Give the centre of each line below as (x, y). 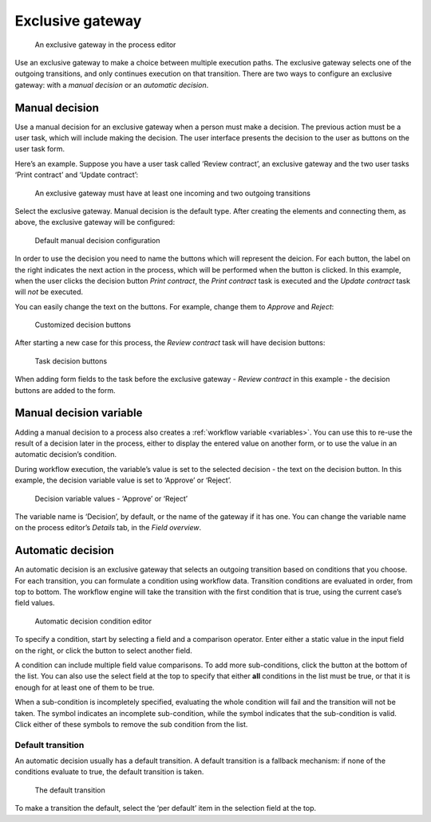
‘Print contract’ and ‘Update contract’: (77, 175)
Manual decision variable (79, 413)
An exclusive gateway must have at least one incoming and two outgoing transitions (173, 193)
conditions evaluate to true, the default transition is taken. (109, 772)
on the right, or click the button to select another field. (104, 651)
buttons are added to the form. (65, 390)
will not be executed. (49, 292)
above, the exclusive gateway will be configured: (95, 222)
